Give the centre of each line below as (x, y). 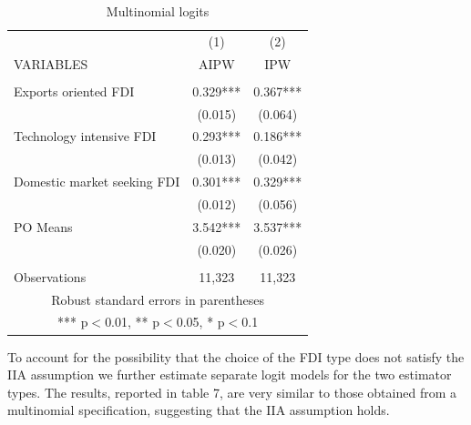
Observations (50, 276)
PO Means (43, 226)
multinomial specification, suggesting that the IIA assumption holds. (199, 410)
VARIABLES (51, 63)
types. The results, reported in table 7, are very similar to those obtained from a (232, 392)
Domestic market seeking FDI (97, 182)
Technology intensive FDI (85, 136)
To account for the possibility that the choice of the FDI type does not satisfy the (236, 356)
